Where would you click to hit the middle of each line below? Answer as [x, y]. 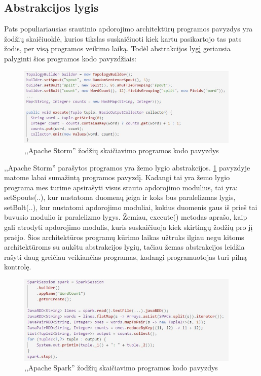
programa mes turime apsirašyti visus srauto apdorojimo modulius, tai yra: [121, 187]
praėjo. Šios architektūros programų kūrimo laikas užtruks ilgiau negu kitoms [124, 237]
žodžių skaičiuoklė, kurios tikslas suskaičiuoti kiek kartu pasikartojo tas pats [123, 38]
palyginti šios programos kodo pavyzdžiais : [70, 58]
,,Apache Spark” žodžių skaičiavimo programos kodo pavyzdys [121, 368]
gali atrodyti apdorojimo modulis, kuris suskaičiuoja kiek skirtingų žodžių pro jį [128, 227]
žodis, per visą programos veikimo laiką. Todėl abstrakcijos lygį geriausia [117, 48]
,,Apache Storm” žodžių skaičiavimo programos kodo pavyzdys [122, 150]
